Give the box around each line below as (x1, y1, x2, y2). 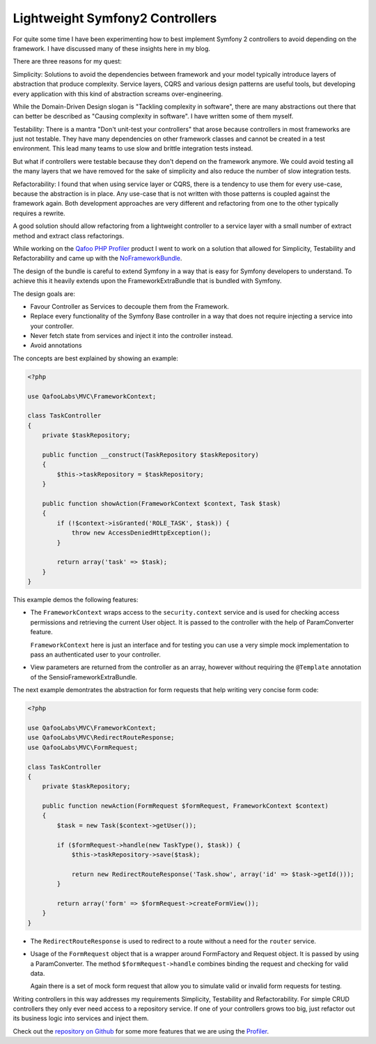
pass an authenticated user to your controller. (30, 650, 162, 659)
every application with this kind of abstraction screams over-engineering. (13, 89, 223, 98)
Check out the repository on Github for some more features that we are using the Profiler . (13, 1027, 269, 1035)
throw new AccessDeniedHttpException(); (71, 529, 212, 537)
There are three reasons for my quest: (13, 57, 122, 66)
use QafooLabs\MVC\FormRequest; (27, 743, 139, 751)
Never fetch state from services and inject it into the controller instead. (30, 332, 233, 340)
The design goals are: (13, 289, 76, 298)
